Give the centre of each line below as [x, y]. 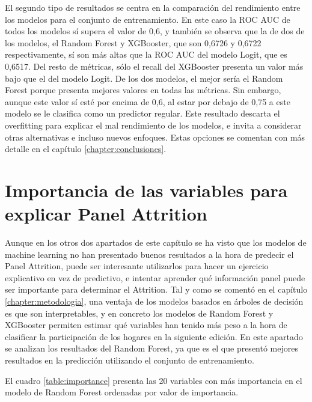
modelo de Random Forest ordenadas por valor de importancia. [122, 392]
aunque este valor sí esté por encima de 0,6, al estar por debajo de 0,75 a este [148, 101]
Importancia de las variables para [146, 190]
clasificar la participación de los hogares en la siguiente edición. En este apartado [154, 336]
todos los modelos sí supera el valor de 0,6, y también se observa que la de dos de [155, 31]
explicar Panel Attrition [106, 214]
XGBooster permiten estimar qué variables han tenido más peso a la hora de [146, 325]
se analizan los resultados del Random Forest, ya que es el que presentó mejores [151, 348]
